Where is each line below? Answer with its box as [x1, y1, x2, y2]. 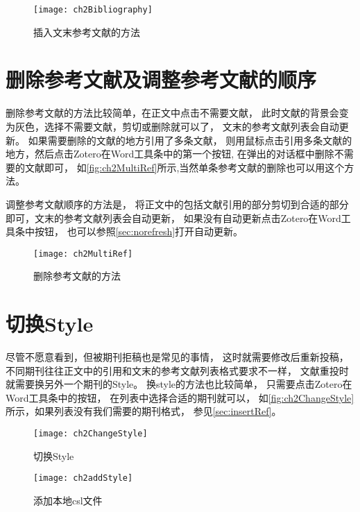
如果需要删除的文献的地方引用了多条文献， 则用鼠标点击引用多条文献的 [28, 133, 352, 147]
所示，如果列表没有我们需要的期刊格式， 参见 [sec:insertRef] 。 [6, 404, 282, 418]
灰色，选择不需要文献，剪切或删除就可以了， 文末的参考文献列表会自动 [15, 119, 339, 133]
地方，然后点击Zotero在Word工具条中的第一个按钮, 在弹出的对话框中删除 [6, 146, 334, 161]
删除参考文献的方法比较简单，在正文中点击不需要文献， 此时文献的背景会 [6, 105, 339, 120]
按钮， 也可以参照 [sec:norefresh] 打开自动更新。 [34, 224, 243, 239]
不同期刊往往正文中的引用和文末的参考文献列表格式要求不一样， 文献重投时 [6, 363, 349, 377]
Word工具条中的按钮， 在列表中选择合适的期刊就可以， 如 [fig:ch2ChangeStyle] [6, 390, 354, 404]
